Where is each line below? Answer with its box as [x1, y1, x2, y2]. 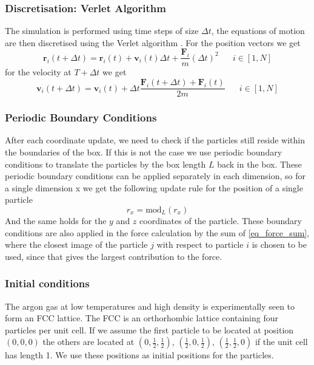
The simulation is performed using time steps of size [5, 24, 199, 37]
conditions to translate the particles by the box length [5, 157, 206, 170]
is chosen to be [252, 238, 307, 251]
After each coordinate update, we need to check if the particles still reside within [5, 134, 306, 146]
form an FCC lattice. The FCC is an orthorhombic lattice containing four [5, 312, 278, 324]
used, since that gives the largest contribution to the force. [5, 250, 222, 262]
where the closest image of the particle [5, 238, 148, 251]
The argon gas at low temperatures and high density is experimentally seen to [5, 299, 295, 312]
